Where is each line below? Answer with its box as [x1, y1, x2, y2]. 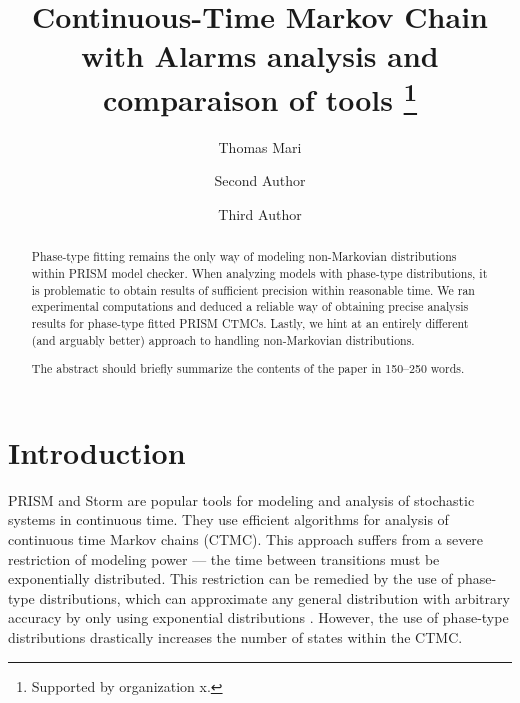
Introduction [8, 431, 186, 472]
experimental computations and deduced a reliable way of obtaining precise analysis [31, 298, 469, 315]
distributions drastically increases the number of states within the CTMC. [8, 626, 463, 647]
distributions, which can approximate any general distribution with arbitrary [39, 587, 510, 608]
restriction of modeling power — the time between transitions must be [8, 548, 440, 569]
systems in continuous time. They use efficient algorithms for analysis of [8, 509, 449, 530]
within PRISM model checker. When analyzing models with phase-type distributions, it [31, 265, 488, 282]
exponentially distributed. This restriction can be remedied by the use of [8, 568, 453, 589]
